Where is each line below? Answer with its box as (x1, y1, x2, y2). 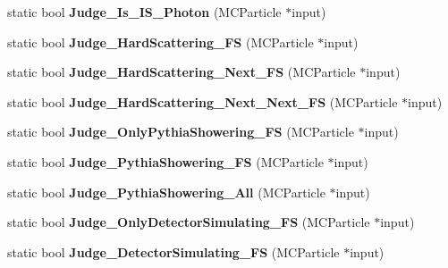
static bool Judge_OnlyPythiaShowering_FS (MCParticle (7, 122, 354, 141)
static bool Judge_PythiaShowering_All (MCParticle (7, 182, 325, 201)
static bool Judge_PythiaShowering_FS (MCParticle (7, 152, 324, 171)
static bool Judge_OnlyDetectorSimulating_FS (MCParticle (7, 213, 370, 231)
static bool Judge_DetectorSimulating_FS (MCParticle (7, 242, 340, 261)
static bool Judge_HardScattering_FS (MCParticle (7, 32, 314, 51)
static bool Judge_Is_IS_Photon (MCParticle (7, 3, 282, 21)
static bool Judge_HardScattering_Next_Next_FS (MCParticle (7, 92, 398, 111)
